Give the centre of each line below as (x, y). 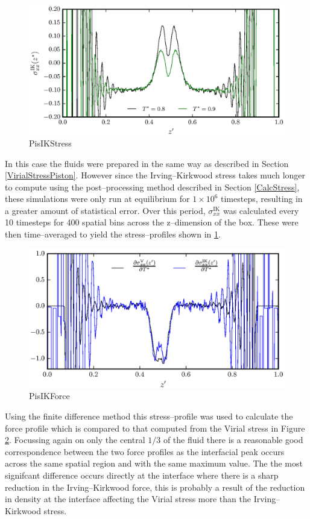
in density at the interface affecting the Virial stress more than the (128, 499)
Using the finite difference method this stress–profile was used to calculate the (149, 416)
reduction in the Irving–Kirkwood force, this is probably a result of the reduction (155, 487)
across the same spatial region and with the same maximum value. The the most (154, 463)
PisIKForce (49, 396)
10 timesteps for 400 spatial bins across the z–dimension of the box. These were (152, 222)
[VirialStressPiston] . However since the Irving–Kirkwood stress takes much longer (155, 175)
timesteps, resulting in (262, 199)
